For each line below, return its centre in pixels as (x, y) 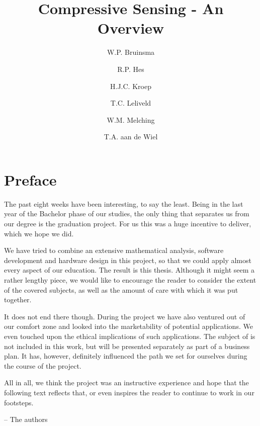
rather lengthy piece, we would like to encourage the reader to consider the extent (130, 279)
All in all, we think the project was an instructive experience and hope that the (126, 382)
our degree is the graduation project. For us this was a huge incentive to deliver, (128, 223)
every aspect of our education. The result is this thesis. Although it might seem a (129, 270)
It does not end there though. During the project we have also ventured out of (125, 316)
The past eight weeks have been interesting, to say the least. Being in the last (124, 203)
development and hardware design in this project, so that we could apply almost (128, 260)
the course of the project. (43, 365)
